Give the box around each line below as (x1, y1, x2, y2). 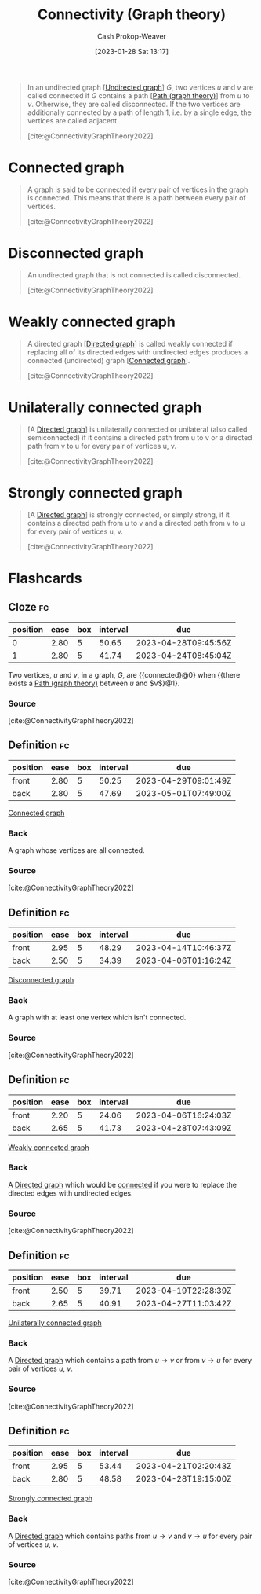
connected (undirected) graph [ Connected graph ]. (27, 355, 190, 365)
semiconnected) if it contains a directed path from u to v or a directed (27, 432, 252, 442)
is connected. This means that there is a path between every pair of (27, 193, 247, 202)
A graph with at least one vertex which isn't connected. (8, 1012, 187, 1023)
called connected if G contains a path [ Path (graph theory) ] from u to (27, 90, 250, 100)
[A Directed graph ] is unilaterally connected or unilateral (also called (27, 424, 248, 434)
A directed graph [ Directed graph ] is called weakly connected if (27, 339, 233, 348)
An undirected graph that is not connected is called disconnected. (27, 270, 241, 280)
